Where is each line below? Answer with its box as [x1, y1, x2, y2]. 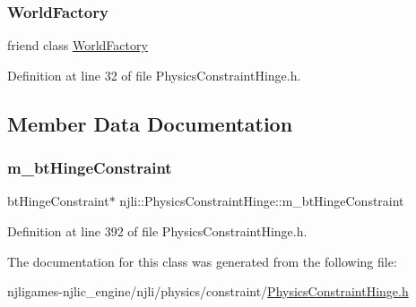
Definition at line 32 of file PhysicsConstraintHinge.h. [7, 65, 301, 84]
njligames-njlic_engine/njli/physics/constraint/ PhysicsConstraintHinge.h [7, 282, 409, 301]
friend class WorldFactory [7, 36, 148, 55]
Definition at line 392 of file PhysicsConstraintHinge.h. [7, 222, 308, 240]
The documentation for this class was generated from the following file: [7, 252, 397, 270]
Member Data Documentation [7, 109, 293, 137]
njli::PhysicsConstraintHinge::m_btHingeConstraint [119, 192, 404, 210]
